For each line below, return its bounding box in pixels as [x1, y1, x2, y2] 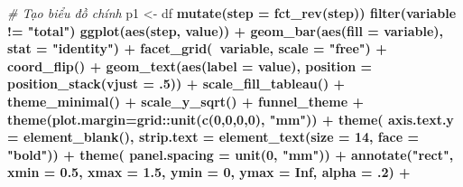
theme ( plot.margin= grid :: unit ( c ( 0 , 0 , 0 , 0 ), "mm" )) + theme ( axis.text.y [7, 109, 454, 128]
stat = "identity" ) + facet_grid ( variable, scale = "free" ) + [7, 39, 387, 58]
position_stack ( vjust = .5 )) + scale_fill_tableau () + [7, 74, 346, 93]
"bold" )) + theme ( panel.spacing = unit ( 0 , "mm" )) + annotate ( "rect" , [7, 145, 454, 164]
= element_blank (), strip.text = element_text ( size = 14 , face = [7, 127, 419, 146]
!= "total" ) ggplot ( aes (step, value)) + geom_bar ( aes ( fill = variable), [7, 21, 443, 40]
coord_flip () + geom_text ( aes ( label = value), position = [7, 56, 373, 75]
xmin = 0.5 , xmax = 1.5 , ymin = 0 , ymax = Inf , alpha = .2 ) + [7, 163, 411, 182]
